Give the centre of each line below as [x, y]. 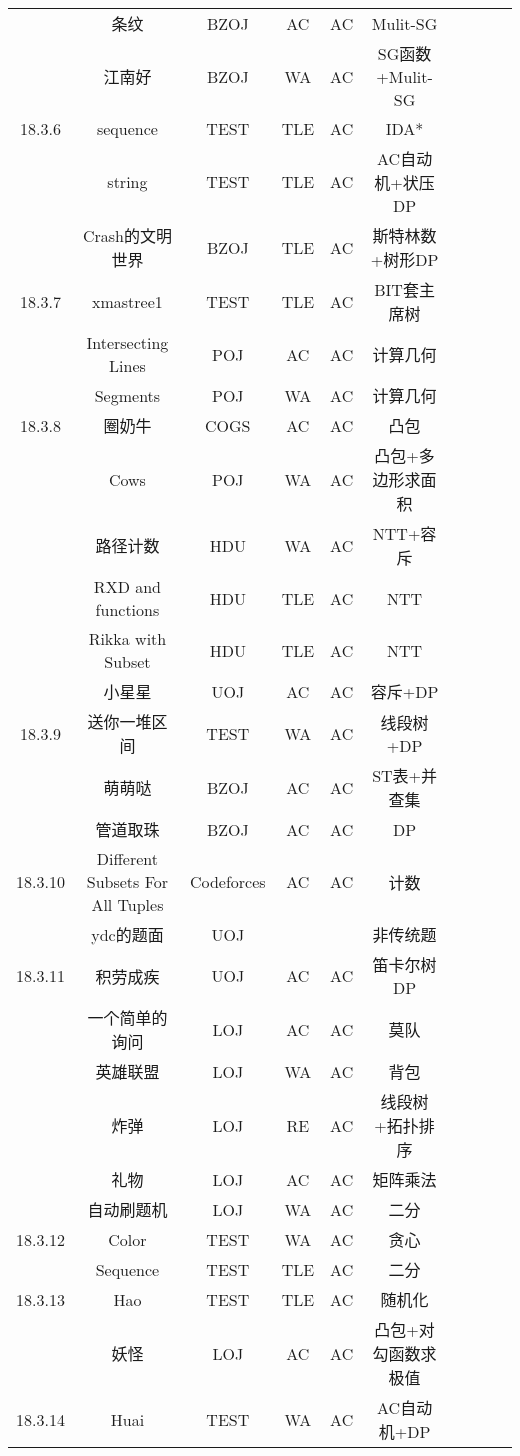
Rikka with [127, 638]
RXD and [127, 586]
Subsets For [127, 881]
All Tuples [127, 904]
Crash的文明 [127, 235]
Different [127, 858]
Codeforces [227, 881]
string [127, 181]
